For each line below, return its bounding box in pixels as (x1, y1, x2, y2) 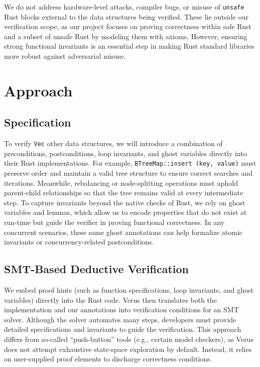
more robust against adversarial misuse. (4, 51, 126, 61)
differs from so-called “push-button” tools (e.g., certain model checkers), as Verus (4, 334, 253, 344)
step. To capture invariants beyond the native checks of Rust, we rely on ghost (4, 197, 245, 207)
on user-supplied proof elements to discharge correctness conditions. (4, 353, 212, 364)
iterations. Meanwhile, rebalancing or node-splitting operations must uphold (4, 177, 238, 188)
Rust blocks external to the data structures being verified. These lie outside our (4, 11, 248, 22)
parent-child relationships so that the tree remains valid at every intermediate (4, 187, 243, 198)
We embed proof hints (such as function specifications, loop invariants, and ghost (4, 285, 253, 295)
